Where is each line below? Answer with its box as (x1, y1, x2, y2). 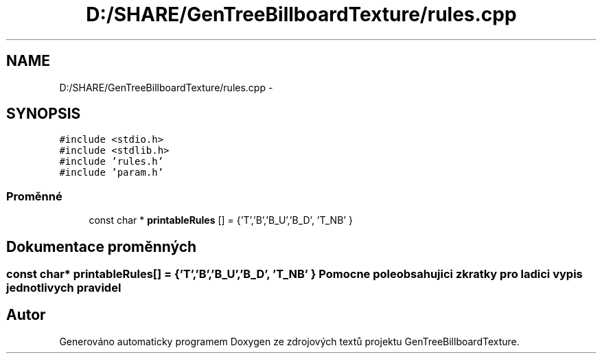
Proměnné (6, 189, 62, 203)
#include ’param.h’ (59, 167, 164, 178)
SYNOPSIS (6, 105, 81, 123)
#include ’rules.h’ (59, 156, 164, 167)
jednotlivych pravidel (6, 281, 121, 295)
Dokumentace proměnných (6, 238, 197, 255)
